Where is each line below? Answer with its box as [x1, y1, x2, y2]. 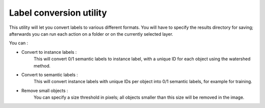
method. [33, 63, 51, 68]
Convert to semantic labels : [21, 71, 78, 78]
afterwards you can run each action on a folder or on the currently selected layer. [9, 31, 174, 37]
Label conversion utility [9, 7, 107, 18]
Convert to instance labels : [21, 49, 77, 55]
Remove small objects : [21, 87, 68, 93]
